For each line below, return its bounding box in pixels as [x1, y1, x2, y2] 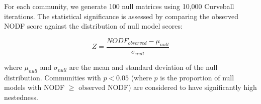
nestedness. [4, 92, 38, 102]
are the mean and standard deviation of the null [69, 62, 218, 72]
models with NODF [4, 82, 65, 92]
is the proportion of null [160, 72, 234, 82]
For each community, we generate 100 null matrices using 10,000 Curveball [4, 1, 234, 11]
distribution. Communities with [4, 72, 101, 82]
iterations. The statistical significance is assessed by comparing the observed [4, 11, 238, 21]
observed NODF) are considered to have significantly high [78, 82, 257, 92]
